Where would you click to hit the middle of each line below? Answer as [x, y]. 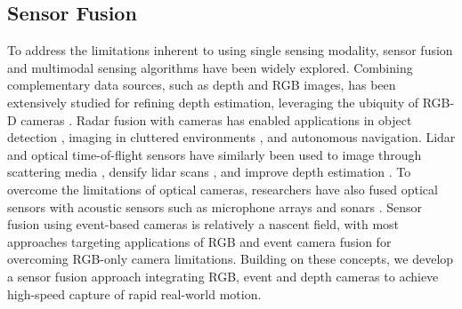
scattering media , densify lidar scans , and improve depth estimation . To [209, 172]
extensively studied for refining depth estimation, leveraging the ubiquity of [213, 102]
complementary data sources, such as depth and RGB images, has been [202, 85]
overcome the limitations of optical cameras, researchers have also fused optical [223, 189]
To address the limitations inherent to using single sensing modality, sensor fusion [230, 50]
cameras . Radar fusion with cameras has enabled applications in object [216, 119]
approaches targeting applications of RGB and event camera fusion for [199, 241]
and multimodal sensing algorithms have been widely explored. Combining [210, 67]
